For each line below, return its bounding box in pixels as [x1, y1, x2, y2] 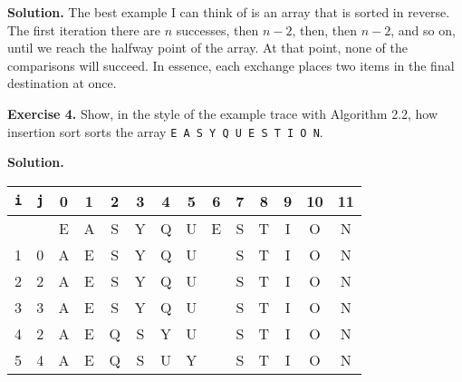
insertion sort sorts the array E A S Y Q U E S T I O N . [7, 122, 323, 141]
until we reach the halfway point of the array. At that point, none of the [7, 38, 408, 57]
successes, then [176, 20, 259, 39]
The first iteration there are [7, 20, 161, 39]
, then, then [292, 20, 358, 39]
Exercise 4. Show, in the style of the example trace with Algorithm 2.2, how [7, 103, 438, 122]
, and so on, [390, 20, 456, 39]
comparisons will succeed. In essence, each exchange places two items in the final [7, 55, 455, 74]
